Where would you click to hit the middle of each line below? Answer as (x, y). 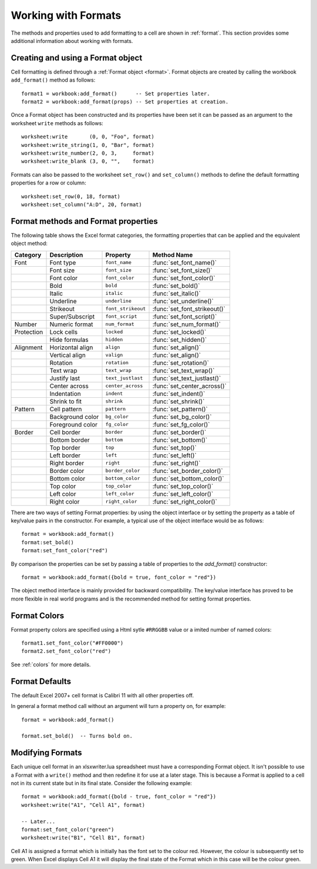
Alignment (28, 347)
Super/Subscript (72, 316)
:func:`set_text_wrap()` (183, 370)
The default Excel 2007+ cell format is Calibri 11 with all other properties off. (102, 695)
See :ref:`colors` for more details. (51, 665)
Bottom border (70, 439)
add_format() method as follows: (53, 80)
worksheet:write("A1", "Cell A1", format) (83, 805)
